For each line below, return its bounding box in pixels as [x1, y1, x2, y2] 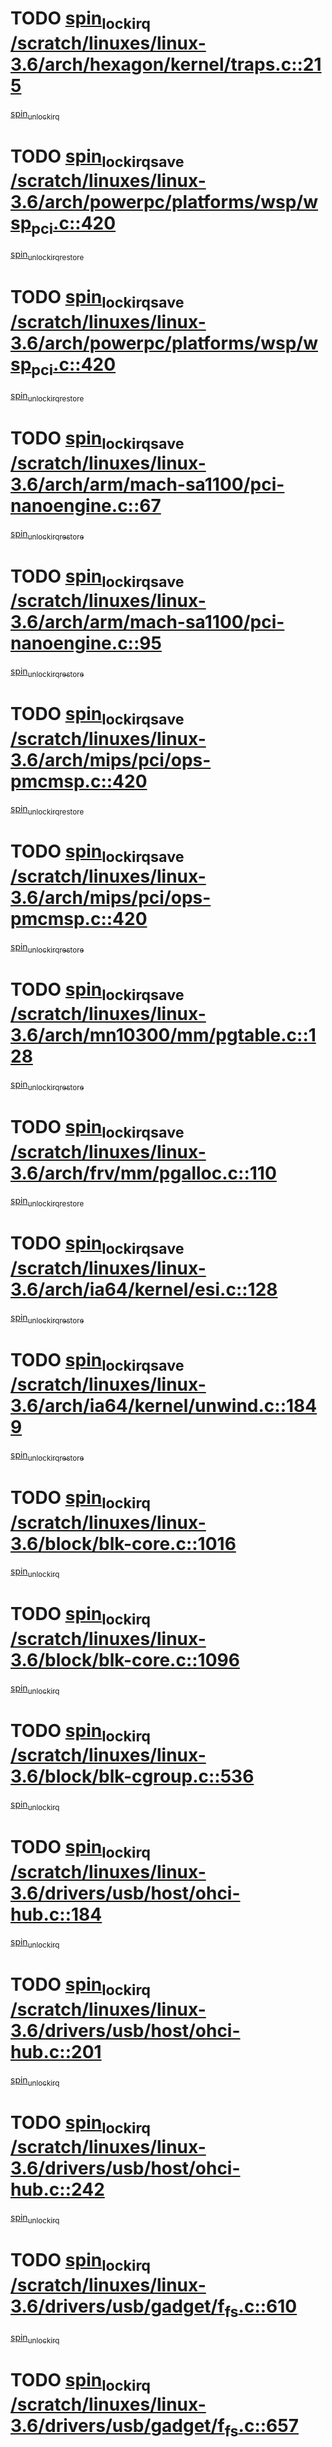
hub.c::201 [10, 2040, 102, 2063]
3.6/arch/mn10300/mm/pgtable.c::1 [10, 1024, 317, 1047]
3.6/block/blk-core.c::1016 [10, 1532, 237, 1555]
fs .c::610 [224, 2295, 298, 2321]
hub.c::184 [10, 1903, 103, 1926]
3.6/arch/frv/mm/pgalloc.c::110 [10, 1162, 277, 1184]
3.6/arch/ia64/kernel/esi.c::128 [10, 1278, 278, 1301]
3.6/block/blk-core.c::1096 [10, 1648, 240, 1671]
